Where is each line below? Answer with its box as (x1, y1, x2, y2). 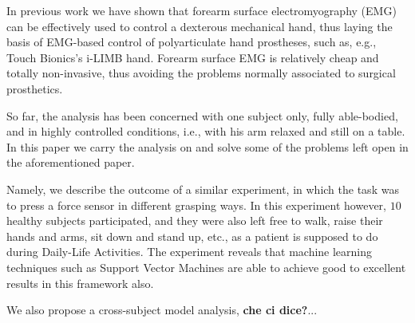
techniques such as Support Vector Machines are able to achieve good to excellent (6, 258, 406, 275)
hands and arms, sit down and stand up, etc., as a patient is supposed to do (6, 227, 378, 244)
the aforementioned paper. (6, 154, 135, 171)
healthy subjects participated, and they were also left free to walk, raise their (6, 212, 383, 229)
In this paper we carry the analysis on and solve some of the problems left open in (6, 138, 409, 155)
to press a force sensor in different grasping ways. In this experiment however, (6, 196, 386, 213)
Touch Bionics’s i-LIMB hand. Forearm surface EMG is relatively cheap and (6, 49, 379, 65)
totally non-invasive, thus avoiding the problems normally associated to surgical (6, 65, 396, 81)
